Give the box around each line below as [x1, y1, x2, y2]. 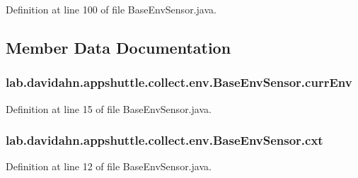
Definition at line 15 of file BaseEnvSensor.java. [6, 101, 212, 116]
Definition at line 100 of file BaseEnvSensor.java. [6, 2, 216, 16]
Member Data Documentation [6, 36, 231, 58]
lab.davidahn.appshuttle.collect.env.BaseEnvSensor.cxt [6, 131, 323, 149]
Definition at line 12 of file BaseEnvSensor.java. [6, 159, 212, 174]
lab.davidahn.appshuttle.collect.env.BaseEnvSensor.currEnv [6, 73, 352, 91]
